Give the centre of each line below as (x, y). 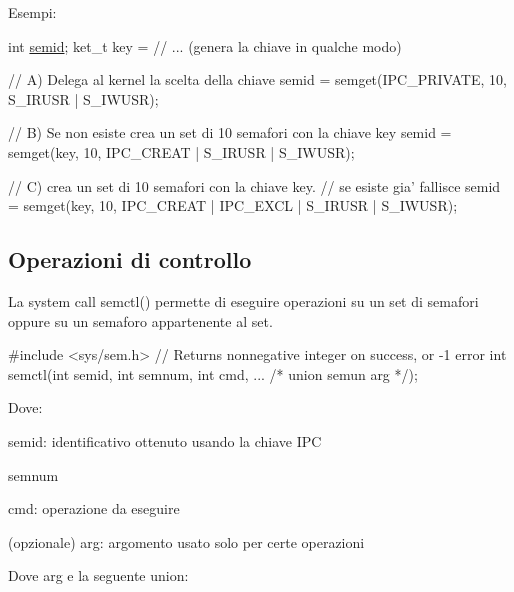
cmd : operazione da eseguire (94, 508)
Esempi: (32, 12)
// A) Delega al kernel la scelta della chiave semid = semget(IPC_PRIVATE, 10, (257, 79)
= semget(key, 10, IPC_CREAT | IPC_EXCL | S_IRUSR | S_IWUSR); (233, 205)
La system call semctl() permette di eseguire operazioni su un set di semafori (243, 300)
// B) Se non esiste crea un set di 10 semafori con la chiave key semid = (230, 132)
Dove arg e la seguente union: (98, 575)
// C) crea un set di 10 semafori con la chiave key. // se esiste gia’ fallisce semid (254, 185)
